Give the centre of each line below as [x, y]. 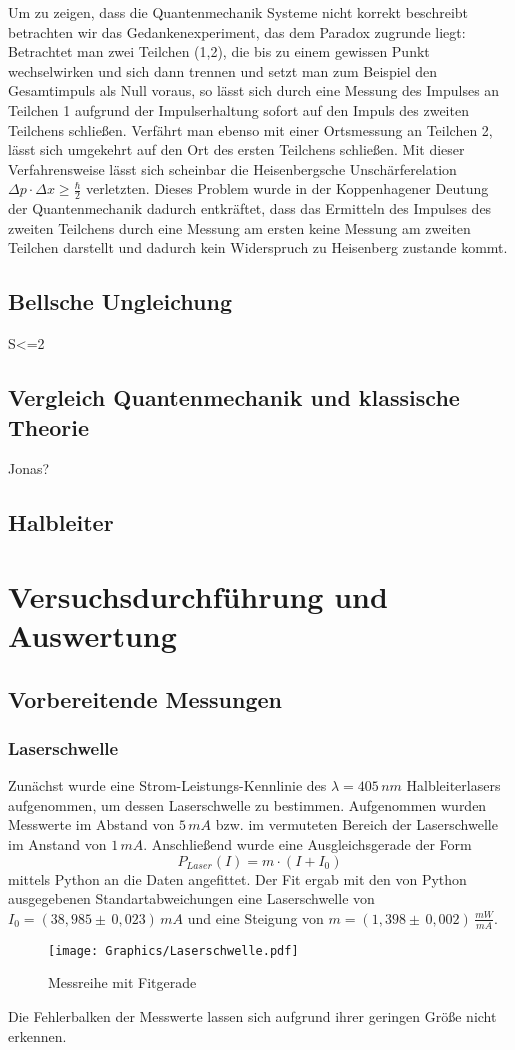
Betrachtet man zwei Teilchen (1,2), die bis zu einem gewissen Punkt [219, 51]
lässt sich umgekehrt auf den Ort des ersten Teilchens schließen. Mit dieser [236, 149]
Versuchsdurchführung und [198, 595]
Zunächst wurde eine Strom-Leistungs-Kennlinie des [167, 785]
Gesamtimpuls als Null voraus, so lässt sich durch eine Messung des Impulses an [254, 90]
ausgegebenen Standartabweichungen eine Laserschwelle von [191, 898]
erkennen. [37, 1035]
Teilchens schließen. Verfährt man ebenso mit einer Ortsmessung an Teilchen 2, [250, 129]
